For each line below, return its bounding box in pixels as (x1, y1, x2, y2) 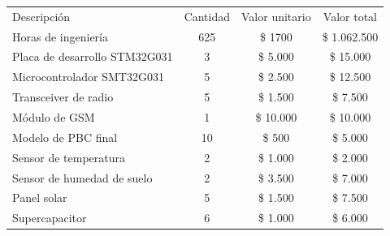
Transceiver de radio (12, 88, 114, 105)
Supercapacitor (12, 209, 87, 226)
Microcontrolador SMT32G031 (12, 68, 164, 85)
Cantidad (184, 7, 231, 24)
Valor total (323, 7, 378, 24)
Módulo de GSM (12, 108, 95, 125)
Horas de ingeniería (12, 28, 108, 45)
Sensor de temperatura (12, 148, 126, 165)
